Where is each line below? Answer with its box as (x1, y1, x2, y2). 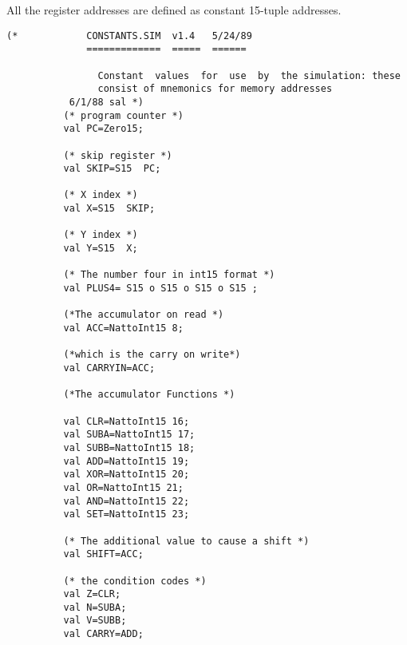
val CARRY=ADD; (63, 628, 144, 640)
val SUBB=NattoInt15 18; (63, 441, 196, 453)
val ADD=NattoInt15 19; (63, 455, 190, 467)
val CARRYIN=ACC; (63, 362, 156, 374)
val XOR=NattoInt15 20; (63, 469, 190, 481)
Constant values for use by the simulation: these (97, 69, 401, 81)
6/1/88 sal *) (69, 96, 144, 108)
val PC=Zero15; (63, 123, 144, 135)
